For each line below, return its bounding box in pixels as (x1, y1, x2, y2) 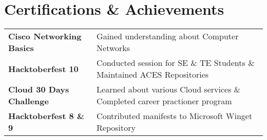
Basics (8, 42, 34, 54)
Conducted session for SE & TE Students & (97, 57, 255, 69)
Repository (97, 122, 136, 134)
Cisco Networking (8, 30, 82, 42)
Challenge (8, 95, 49, 107)
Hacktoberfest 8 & (8, 110, 85, 122)
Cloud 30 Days (8, 83, 69, 96)
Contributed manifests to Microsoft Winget (97, 110, 253, 122)
